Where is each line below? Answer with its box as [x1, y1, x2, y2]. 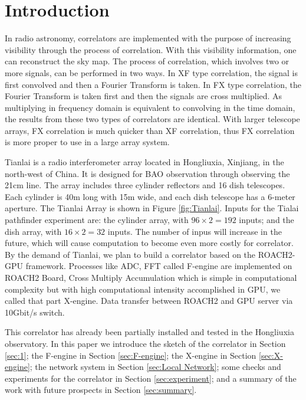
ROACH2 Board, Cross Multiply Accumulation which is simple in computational [5, 271, 297, 283]
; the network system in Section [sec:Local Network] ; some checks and [29, 360, 281, 373]
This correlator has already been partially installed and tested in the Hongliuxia [5, 326, 294, 338]
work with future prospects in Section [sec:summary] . [5, 383, 197, 396]
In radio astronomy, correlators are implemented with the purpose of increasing [5, 32, 291, 44]
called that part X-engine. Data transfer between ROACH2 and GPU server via [5, 294, 293, 307]
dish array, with [5, 225, 62, 237]
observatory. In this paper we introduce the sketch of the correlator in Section [5, 337, 286, 349]
